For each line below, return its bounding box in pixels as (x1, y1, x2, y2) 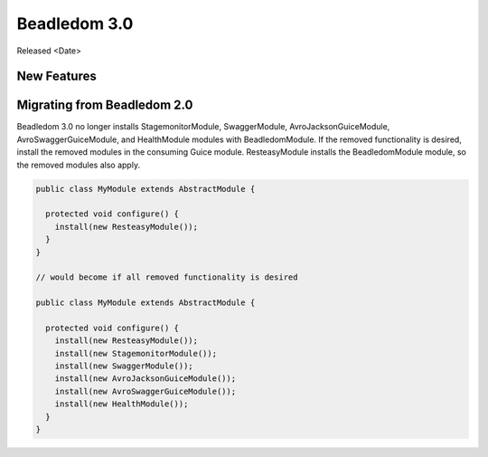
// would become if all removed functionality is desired (35, 272, 298, 282)
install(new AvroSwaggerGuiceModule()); (54, 386, 237, 396)
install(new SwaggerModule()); (54, 361, 193, 371)
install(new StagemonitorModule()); (54, 348, 217, 358)
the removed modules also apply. (16, 159, 140, 170)
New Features (16, 69, 97, 84)
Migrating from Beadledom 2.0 (16, 98, 193, 113)
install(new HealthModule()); (54, 399, 189, 409)
